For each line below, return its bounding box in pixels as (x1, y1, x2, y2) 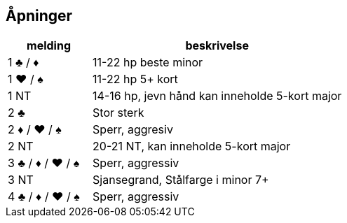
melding (27, 38, 72, 53)
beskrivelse (185, 38, 249, 53)
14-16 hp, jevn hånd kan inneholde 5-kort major (93, 89, 342, 103)
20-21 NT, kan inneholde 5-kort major (93, 139, 291, 154)
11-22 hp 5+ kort (93, 72, 178, 87)
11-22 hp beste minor (93, 55, 203, 70)
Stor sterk (93, 106, 144, 120)
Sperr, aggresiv (93, 122, 173, 137)
